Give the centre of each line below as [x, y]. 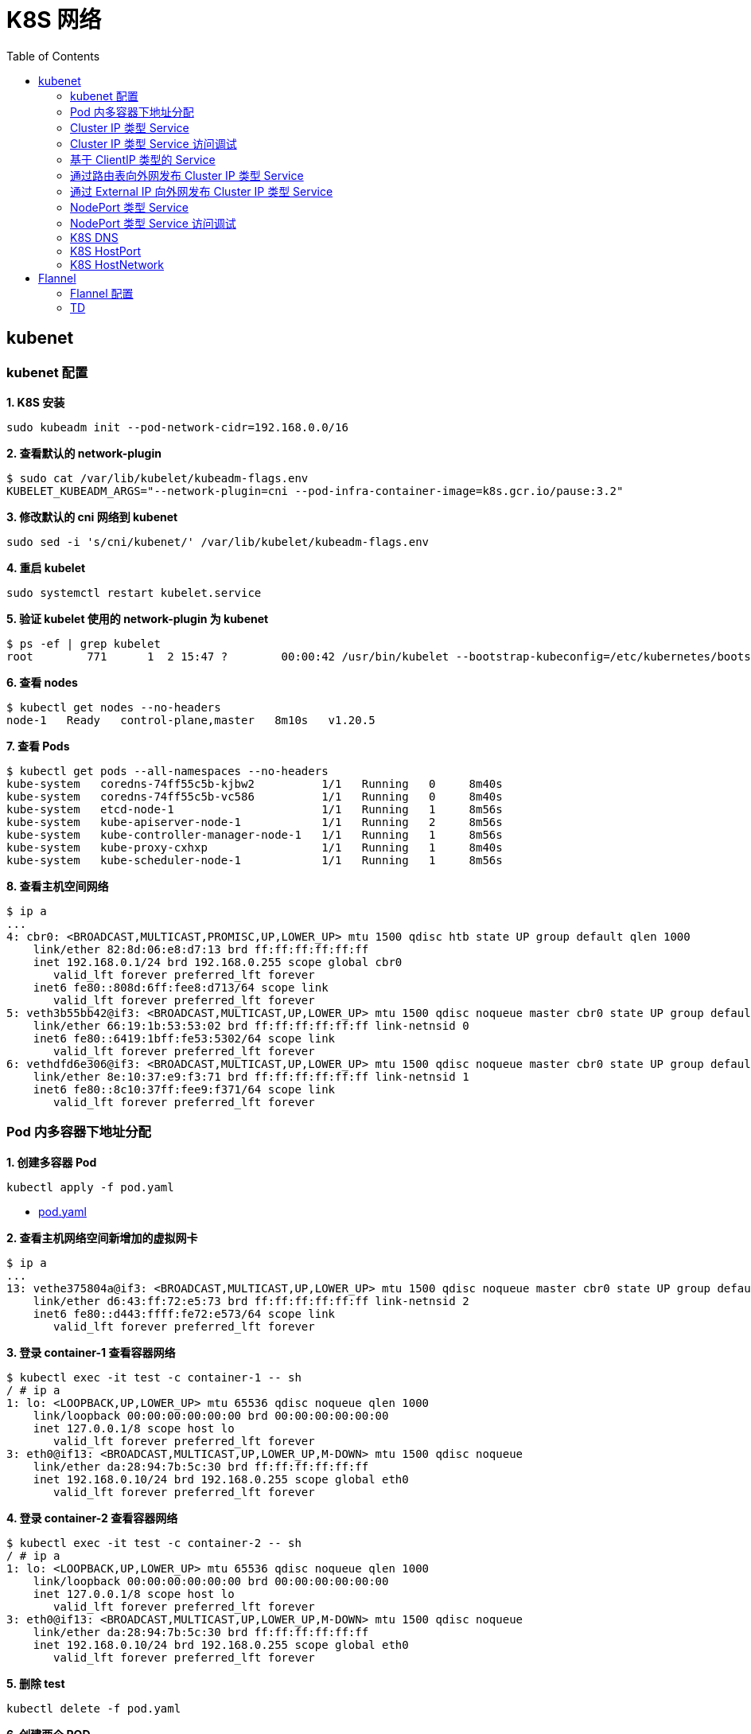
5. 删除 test [36, 1683]
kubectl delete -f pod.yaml [94, 1708]
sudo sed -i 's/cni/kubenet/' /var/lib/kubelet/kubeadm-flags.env [218, 542]
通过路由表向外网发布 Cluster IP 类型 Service [187, 175]
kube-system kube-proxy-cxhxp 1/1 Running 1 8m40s [255, 847]
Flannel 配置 [102, 293]
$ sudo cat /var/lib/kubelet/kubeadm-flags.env [158, 478]
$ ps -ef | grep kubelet [84, 643]
